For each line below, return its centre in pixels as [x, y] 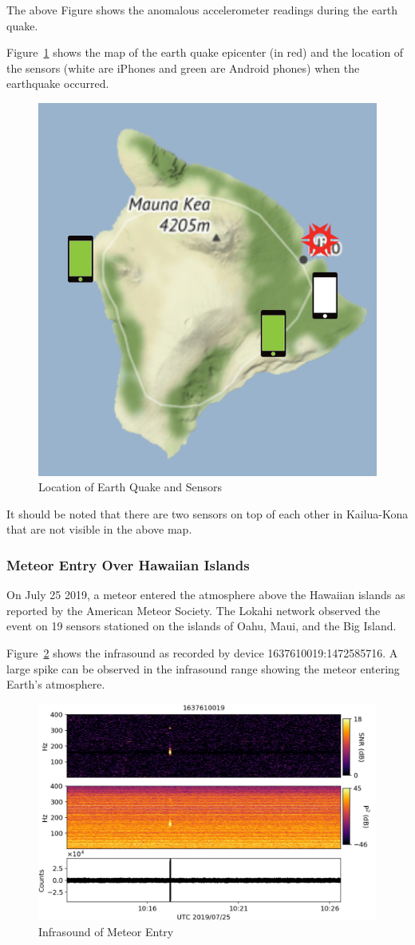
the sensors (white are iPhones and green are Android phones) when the [183, 67]
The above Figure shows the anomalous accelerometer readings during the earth [202, 10]
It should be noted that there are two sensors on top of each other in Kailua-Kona [207, 513]
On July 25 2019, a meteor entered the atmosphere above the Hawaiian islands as [206, 595]
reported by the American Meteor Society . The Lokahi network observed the [194, 610]
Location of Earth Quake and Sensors [130, 487]
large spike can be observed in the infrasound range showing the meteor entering [203, 668]
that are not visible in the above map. [99, 529]
